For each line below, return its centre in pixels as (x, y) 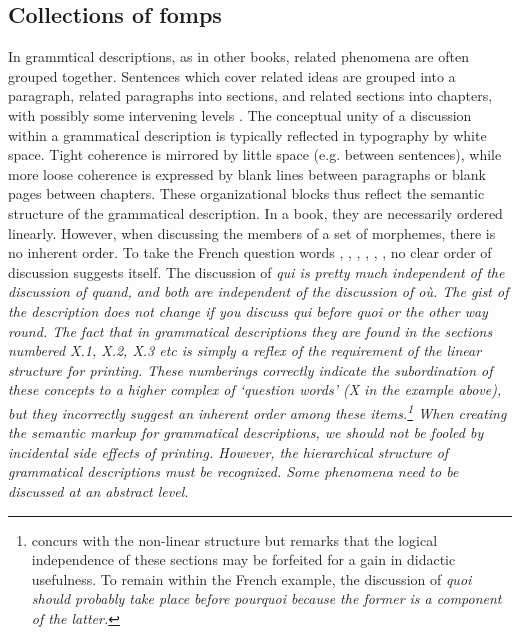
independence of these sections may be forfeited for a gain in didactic (243, 559)
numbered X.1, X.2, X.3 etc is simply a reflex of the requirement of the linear (245, 350)
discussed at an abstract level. (98, 490)
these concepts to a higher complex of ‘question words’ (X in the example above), (255, 389)
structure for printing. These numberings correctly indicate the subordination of (250, 369)
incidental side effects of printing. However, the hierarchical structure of (228, 451)
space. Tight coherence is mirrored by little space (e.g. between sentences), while (255, 154)
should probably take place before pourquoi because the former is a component (266, 598)
